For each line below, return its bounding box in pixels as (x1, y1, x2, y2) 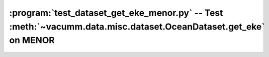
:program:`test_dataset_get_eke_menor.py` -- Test (9, 7, 223, 18)
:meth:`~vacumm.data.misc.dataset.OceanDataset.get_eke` (9, 21, 265, 32)
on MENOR (9, 35, 55, 46)
